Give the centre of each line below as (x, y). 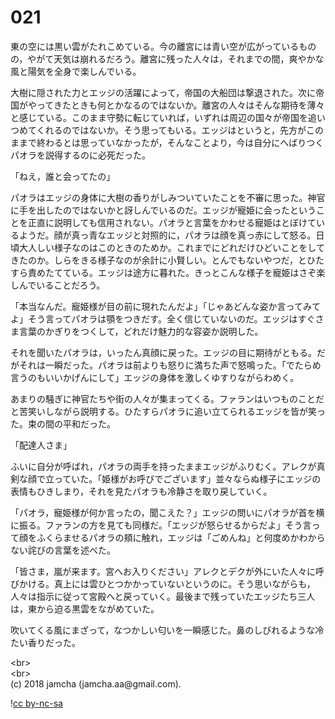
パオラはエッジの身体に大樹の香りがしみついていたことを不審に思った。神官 (168, 197)
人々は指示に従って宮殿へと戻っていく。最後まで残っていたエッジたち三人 (163, 596)
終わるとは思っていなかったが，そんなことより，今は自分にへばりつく (180, 142)
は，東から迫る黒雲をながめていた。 (85, 608)
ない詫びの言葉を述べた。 (63, 550)
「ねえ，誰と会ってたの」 (63, 176)
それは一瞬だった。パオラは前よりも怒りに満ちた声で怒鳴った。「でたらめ (170, 365)
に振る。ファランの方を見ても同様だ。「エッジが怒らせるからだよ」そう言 (161, 525)
